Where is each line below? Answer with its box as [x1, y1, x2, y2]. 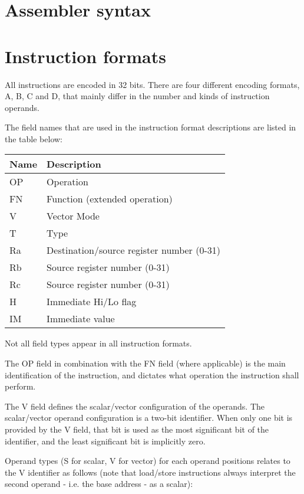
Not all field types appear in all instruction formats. [5, 337, 192, 349]
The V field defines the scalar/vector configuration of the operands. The [5, 400, 265, 412]
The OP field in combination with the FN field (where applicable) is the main [5, 357, 286, 369]
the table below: [5, 132, 62, 145]
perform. [5, 380, 36, 392]
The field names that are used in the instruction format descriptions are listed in [5, 121, 296, 133]
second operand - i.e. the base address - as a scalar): [5, 477, 193, 490]
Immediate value [47, 312, 115, 326]
